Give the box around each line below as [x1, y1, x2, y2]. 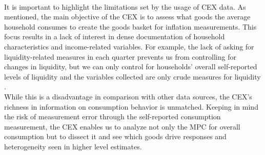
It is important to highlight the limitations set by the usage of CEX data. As [4, 1, 246, 12]
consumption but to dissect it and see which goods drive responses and [4, 131, 227, 142]
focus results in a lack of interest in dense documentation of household [4, 31, 225, 42]
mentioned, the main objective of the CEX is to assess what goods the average [4, 11, 251, 22]
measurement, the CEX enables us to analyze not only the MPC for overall [4, 121, 240, 132]
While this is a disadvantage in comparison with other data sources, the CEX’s [4, 91, 252, 101]
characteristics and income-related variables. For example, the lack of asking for [4, 41, 254, 51]
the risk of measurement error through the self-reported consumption [4, 111, 221, 122]
